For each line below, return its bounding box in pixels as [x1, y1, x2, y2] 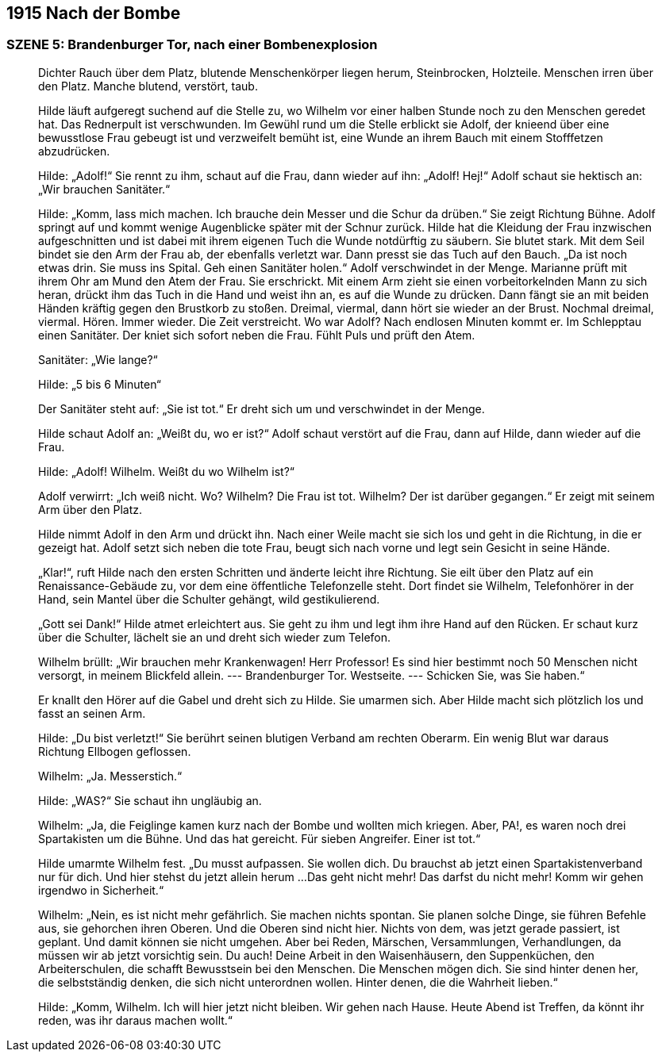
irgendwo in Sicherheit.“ [38, 883, 164, 897]
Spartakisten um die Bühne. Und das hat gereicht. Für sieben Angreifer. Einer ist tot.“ [38, 831, 481, 845]
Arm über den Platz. [38, 502, 143, 516]
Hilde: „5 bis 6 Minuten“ [38, 377, 161, 391]
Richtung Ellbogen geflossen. [38, 744, 191, 758]
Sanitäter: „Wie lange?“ [38, 352, 158, 366]
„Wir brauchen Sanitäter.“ [38, 182, 171, 196]
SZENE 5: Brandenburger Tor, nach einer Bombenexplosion [6, 36, 378, 53]
